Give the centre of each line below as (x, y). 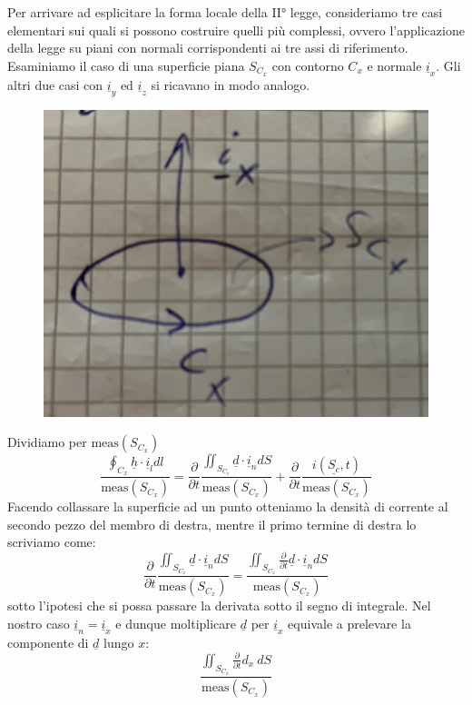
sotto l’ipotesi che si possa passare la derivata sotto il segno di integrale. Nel (219, 606)
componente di (48, 642)
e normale (394, 65)
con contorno (308, 65)
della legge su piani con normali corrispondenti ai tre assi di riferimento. (208, 48)
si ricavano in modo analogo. (231, 84)
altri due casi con (55, 84)
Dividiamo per (47, 442)
